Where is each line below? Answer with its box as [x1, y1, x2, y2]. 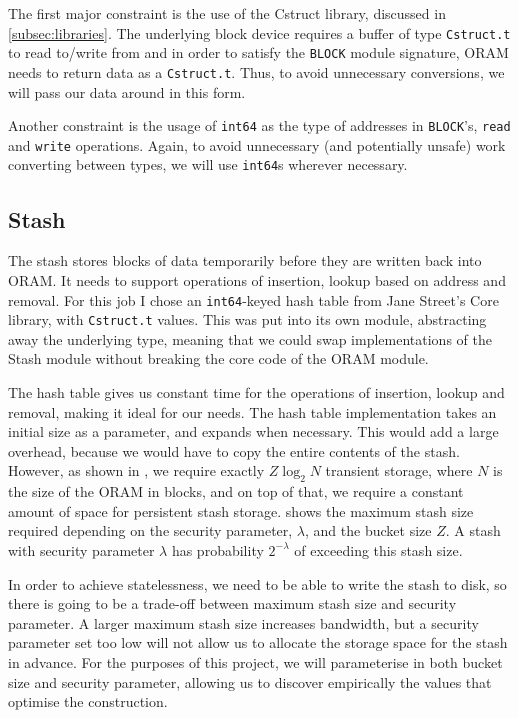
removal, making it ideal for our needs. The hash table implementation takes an [8, 401, 497, 422]
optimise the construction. [8, 691, 168, 712]
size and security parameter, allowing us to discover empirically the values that [8, 671, 492, 692]
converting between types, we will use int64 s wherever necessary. [8, 154, 408, 175]
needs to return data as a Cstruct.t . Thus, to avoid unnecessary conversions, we [8, 61, 505, 82]
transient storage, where [325, 460, 473, 481]
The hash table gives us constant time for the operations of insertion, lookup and [8, 382, 505, 403]
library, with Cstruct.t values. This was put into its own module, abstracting [8, 309, 487, 330]
